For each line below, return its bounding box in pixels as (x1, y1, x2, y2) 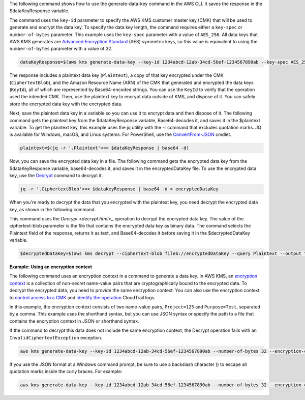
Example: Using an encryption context (9, 264, 93, 270)
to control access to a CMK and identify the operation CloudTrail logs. (9, 294, 156, 300)
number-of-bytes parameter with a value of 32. (9, 46, 113, 52)
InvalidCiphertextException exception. (9, 334, 103, 340)
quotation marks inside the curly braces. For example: (9, 368, 123, 374)
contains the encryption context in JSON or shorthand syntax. (9, 318, 139, 324)
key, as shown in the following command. (9, 206, 96, 212)
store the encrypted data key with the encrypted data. (9, 101, 123, 107)
